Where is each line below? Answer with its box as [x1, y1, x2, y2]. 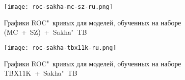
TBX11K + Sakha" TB [4, 68, 78, 78]
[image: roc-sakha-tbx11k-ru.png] [4, 44, 117, 51]
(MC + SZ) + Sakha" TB [4, 27, 87, 37]
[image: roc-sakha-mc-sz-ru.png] [4, 3, 113, 10]
